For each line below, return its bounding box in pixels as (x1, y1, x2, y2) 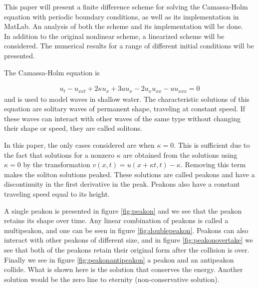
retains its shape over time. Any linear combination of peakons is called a (4, 215, 229, 226)
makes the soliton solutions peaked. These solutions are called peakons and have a (4, 169, 255, 179)
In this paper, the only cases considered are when (4, 140, 155, 150)
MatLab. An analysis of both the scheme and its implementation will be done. (4, 21, 243, 31)
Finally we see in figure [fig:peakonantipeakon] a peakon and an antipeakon (4, 254, 234, 265)
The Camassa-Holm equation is (4, 67, 100, 77)
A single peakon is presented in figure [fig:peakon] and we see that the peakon (4, 205, 242, 216)
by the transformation (23, 159, 90, 170)
